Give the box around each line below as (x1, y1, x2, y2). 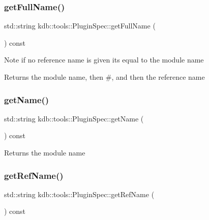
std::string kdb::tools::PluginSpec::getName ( (4, 113, 144, 123)
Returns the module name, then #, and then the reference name (4, 72, 205, 82)
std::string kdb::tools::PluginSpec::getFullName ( (4, 20, 156, 31)
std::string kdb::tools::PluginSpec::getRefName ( (4, 188, 155, 199)
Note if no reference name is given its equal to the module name (4, 54, 204, 65)
